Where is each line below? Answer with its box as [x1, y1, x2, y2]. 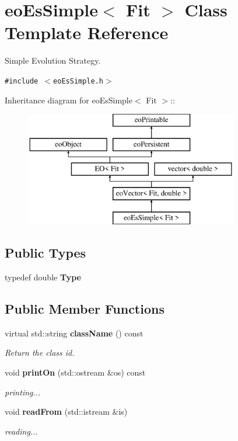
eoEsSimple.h [53, 77, 103, 85]
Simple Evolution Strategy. [5, 54, 101, 67]
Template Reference [5, 20, 169, 44]
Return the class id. [5, 346, 75, 359]
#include [5, 77, 38, 85]
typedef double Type [5, 270, 81, 283]
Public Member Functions [5, 299, 164, 317]
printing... [5, 386, 41, 398]
